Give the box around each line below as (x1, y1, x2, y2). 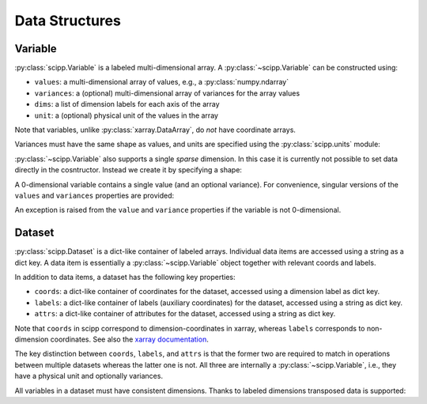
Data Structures (14, 12, 122, 29)
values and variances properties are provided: (14, 191, 174, 200)
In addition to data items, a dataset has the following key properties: (14, 273, 236, 282)
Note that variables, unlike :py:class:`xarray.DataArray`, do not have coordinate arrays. (14, 125, 297, 134)
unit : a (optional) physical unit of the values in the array (34, 111, 219, 120)
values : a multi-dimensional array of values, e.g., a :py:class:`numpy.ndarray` (34, 77, 289, 87)
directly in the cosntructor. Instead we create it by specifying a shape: (14, 165, 243, 175)
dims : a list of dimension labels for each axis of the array (34, 100, 221, 109)
